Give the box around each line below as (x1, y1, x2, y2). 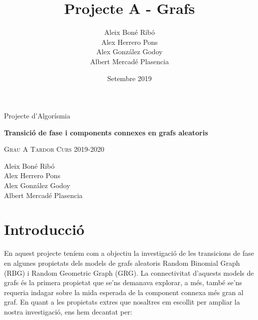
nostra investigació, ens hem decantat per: (4, 306, 132, 317)
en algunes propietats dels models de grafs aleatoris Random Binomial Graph (4, 257, 240, 268)
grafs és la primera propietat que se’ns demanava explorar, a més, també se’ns (4, 277, 242, 288)
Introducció (4, 219, 85, 239)
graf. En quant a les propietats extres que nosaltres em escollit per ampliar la (4, 297, 240, 307)
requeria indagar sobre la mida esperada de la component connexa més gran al (4, 287, 244, 297)
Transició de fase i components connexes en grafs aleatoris (4, 127, 208, 137)
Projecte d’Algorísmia (4, 110, 70, 121)
